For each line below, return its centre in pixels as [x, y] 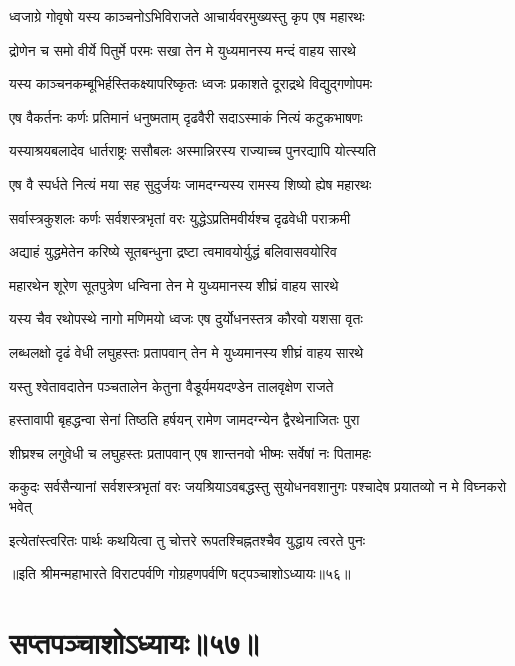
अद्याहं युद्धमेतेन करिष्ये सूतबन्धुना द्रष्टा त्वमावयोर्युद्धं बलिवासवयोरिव [173, 251]
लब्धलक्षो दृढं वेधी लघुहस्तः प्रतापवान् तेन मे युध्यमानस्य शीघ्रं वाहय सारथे [186, 351]
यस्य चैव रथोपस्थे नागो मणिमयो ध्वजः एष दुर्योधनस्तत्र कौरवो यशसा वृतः [186, 318]
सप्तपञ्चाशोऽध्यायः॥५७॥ [134, 641]
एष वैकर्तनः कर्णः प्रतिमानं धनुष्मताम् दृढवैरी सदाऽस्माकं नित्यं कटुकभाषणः [186, 116]
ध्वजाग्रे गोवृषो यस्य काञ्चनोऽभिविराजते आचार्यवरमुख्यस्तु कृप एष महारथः [187, 16]
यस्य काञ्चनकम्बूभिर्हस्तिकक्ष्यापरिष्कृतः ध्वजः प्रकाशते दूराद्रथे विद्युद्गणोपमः [191, 83]
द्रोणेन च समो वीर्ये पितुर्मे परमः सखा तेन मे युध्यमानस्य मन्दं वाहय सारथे [182, 49]
